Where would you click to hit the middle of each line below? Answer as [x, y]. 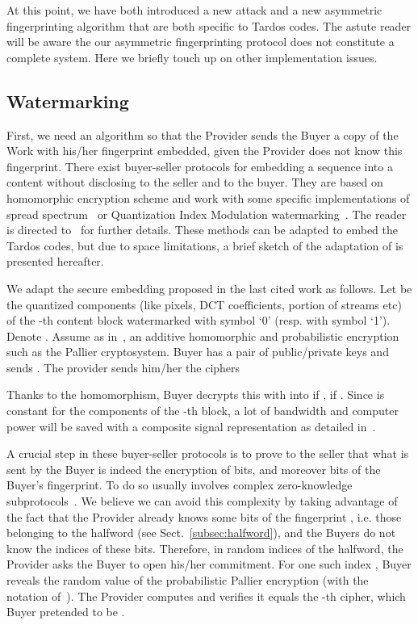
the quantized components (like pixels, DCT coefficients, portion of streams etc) [204, 304]
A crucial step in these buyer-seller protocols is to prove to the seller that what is [208, 453]
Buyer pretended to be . [66, 612]
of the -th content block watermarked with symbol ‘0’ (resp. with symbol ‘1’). [199, 320]
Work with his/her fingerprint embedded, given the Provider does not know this [205, 151]
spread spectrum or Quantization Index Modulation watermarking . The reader [207, 214]
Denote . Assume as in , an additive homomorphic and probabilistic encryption [203, 336]
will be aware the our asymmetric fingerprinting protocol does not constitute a [201, 42]
